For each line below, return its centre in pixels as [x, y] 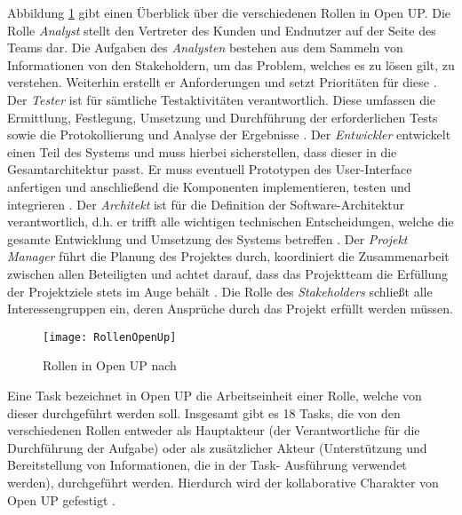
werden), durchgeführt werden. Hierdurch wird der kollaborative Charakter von [223, 482]
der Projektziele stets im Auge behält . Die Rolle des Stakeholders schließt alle [220, 291]
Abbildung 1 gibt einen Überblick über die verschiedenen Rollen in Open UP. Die [229, 12]
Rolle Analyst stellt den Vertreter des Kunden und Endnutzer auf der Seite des [222, 30]
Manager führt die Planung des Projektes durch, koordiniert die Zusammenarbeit [228, 256]
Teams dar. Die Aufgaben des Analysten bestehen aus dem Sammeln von [205, 48]
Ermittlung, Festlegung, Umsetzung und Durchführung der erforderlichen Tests [223, 117]
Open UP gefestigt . [62, 499]
